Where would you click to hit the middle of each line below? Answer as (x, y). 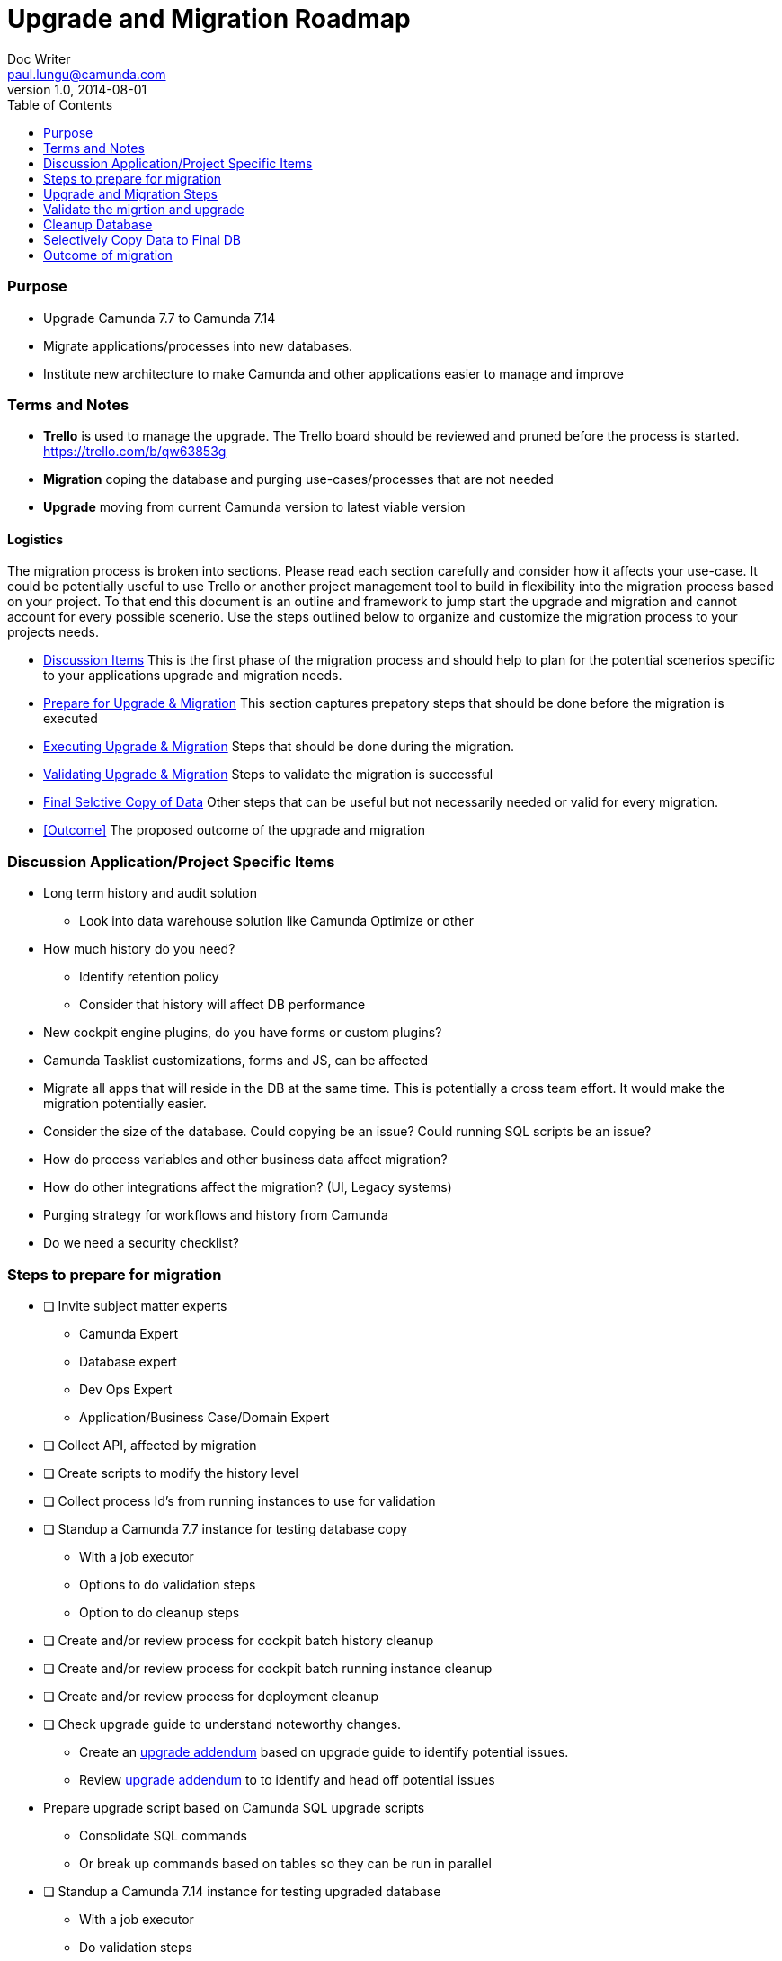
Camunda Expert (129, 1333)
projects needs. (53, 632)
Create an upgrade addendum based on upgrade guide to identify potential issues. (324, 1751)
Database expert (128, 1361)
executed (71, 719)
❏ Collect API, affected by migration (150, 1445)
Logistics (35, 539)
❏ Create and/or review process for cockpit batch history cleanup (239, 1640)
